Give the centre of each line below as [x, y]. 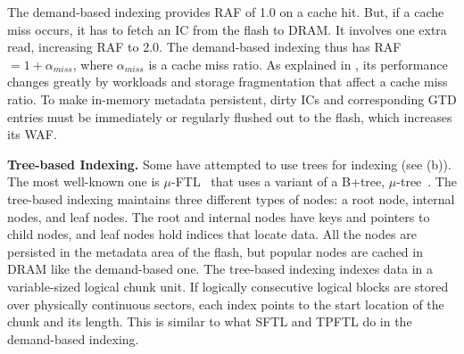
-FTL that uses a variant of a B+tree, [278, 181]
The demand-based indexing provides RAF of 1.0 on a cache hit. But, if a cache [226, 12]
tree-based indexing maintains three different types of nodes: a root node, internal [231, 198]
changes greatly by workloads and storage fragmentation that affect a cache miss [228, 82]
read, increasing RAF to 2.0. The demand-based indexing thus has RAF [204, 47]
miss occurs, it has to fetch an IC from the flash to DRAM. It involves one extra [227, 29]
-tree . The [427, 181]
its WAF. [32, 134]
